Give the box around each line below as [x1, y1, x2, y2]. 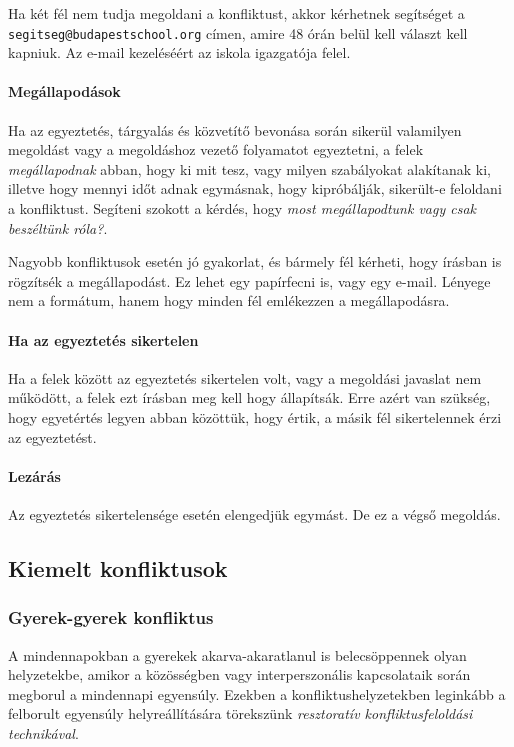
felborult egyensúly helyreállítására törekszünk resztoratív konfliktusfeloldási [8, 703, 473, 724]
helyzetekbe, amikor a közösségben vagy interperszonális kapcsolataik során [8, 664, 471, 685]
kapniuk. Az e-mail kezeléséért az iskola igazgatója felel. [8, 42, 351, 63]
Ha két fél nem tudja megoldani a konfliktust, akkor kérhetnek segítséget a [8, 3, 465, 23]
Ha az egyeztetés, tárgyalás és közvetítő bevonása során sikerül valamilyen [8, 119, 462, 140]
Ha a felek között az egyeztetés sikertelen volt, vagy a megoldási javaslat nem [8, 367, 482, 388]
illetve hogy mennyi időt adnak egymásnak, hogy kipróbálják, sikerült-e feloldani [8, 178, 502, 199]
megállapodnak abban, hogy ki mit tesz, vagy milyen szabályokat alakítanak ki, [8, 158, 491, 179]
